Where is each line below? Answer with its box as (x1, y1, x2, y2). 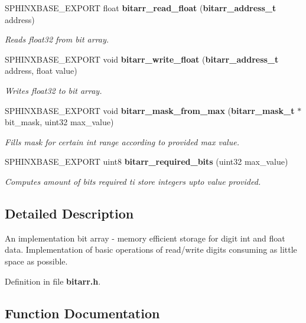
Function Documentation (5, 304, 160, 322)
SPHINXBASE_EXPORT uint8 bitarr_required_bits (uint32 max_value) (5, 155, 288, 168)
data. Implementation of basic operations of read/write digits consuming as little (5, 243, 297, 256)
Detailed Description (5, 204, 134, 222)
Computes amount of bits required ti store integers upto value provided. (5, 175, 261, 187)
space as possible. (5, 255, 68, 267)
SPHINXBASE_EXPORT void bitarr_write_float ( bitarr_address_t (5, 53, 279, 65)
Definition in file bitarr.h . (5, 275, 101, 287)
